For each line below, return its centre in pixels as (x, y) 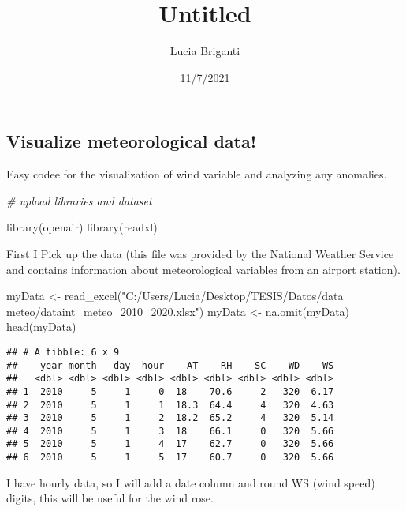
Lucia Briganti (205, 51)
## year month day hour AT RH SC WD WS (170, 365)
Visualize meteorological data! (132, 141)
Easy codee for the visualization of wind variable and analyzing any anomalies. (197, 174)
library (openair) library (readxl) (82, 227)
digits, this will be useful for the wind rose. (110, 498)
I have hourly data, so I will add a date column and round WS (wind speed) (191, 482)
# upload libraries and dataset (79, 200)
